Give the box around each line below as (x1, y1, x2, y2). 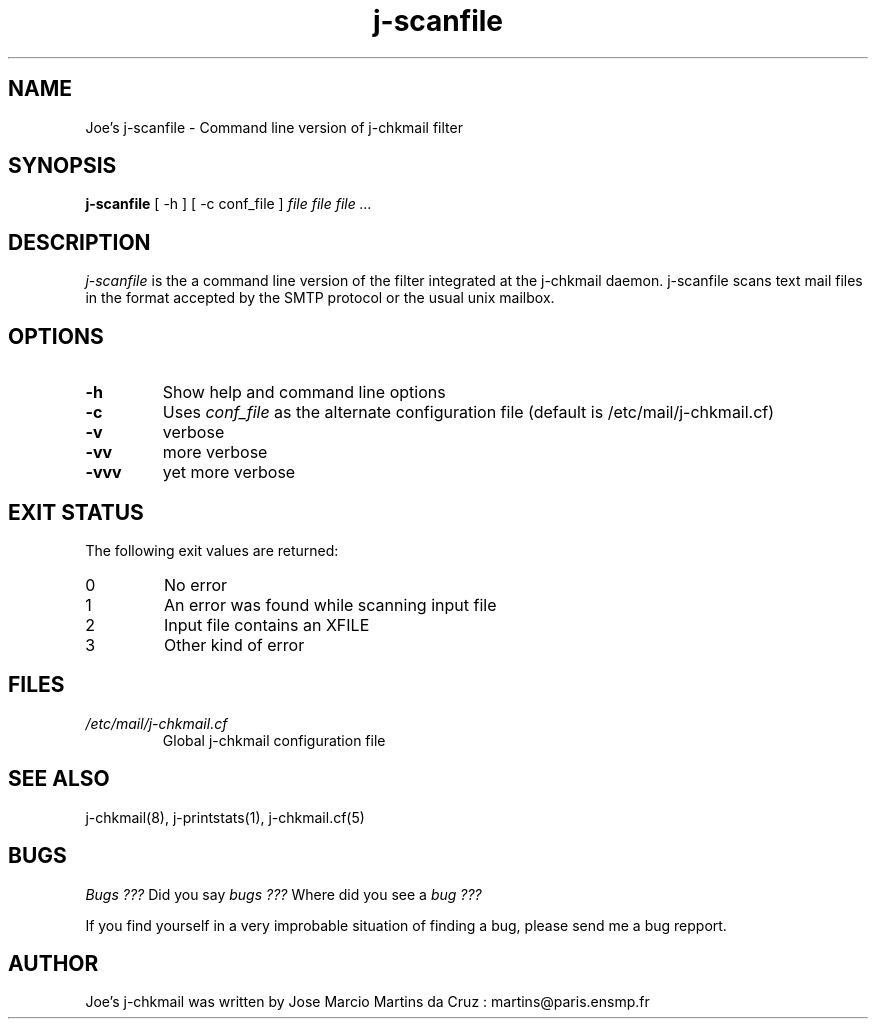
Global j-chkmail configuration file (162, 731, 386, 749)
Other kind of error (163, 634, 305, 655)
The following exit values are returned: (85, 541, 339, 559)
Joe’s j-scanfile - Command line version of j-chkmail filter (85, 118, 463, 136)
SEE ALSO (8, 766, 110, 792)
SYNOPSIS (8, 153, 117, 179)
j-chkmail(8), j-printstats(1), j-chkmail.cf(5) (85, 808, 365, 826)
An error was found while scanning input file (163, 594, 497, 615)
